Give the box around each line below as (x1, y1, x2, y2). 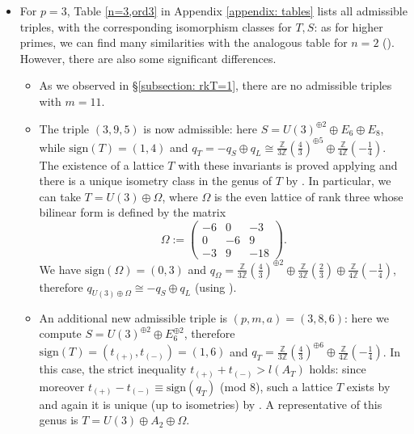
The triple (39, 120, 90, 137)
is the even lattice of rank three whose (213, 188, 403, 204)
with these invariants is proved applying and (178, 156, 398, 173)
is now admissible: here (143, 120, 257, 137)
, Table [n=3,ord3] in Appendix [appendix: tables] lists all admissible (66, 2, 408, 19)
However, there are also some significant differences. (19, 49, 277, 66)
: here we (344, 309, 389, 326)
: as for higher (314, 18, 383, 35)
